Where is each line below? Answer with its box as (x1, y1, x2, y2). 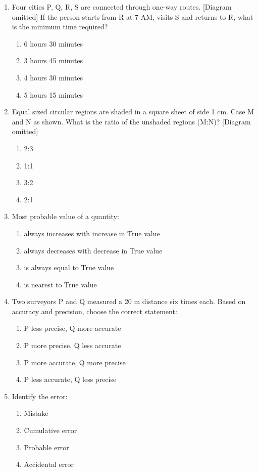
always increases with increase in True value (24, 228, 160, 238)
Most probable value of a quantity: (12, 211, 119, 222)
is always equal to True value (24, 262, 114, 273)
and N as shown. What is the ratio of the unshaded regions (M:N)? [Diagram (12, 116, 251, 126)
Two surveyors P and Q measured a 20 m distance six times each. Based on (12, 296, 246, 307)
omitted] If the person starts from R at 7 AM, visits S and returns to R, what (12, 11, 253, 22)
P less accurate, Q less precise (24, 374, 117, 384)
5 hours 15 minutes (24, 89, 83, 100)
